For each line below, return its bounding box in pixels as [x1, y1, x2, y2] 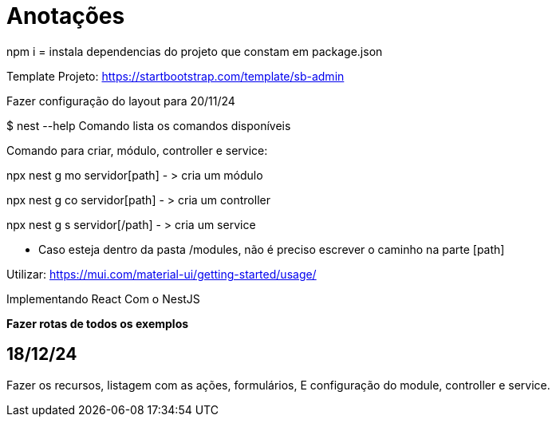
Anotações [6, 2, 125, 30]
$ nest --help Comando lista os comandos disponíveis [6, 118, 291, 132]
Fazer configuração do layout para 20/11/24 [6, 93, 235, 108]
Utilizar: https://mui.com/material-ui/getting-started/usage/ [6, 267, 317, 281]
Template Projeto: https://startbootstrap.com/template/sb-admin [6, 69, 345, 83]
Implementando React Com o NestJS [6, 291, 200, 306]
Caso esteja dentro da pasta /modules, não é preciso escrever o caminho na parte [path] [38, 242, 505, 256]
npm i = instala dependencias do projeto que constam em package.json [6, 44, 383, 58]
